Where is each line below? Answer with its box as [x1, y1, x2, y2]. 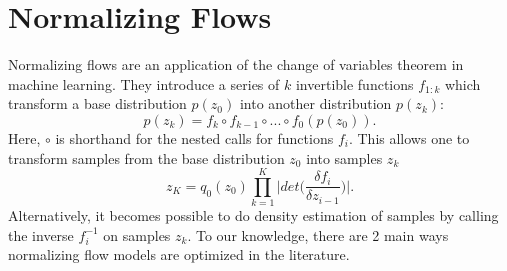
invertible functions [295, 73, 414, 94]
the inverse [8, 224, 74, 245]
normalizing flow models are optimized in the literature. [8, 244, 350, 265]
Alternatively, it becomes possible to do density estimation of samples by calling [8, 205, 499, 226]
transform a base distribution [8, 93, 187, 114]
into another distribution [239, 93, 392, 114]
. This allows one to [348, 127, 470, 148]
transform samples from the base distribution [8, 147, 285, 168]
